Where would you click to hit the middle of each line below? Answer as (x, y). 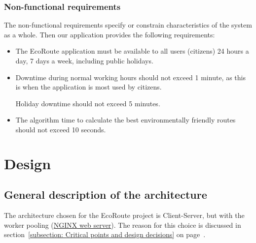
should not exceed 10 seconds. (61, 129)
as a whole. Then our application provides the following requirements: (110, 34)
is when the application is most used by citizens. (89, 87)
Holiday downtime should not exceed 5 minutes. (88, 103)
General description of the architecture (106, 195)
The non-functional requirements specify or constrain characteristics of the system (128, 25)
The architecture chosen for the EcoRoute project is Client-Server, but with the (124, 215)
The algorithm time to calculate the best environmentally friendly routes (126, 120)
